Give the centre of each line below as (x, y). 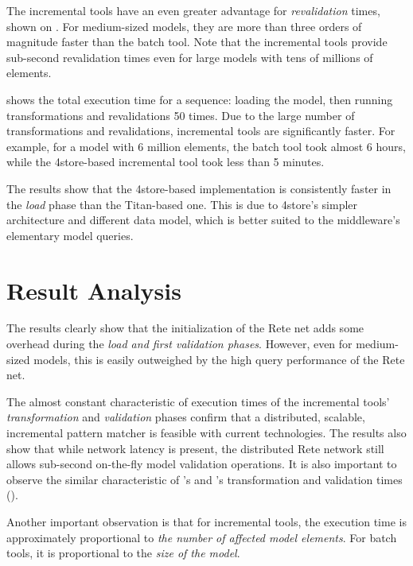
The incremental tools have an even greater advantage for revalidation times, (193, 10)
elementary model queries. (70, 235)
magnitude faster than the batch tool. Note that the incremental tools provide (197, 42)
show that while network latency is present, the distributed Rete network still (195, 448)
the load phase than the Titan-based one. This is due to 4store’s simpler (182, 204)
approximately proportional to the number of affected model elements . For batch (202, 537)
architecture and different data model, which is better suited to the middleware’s (203, 220)
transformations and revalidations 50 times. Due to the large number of (181, 115)
